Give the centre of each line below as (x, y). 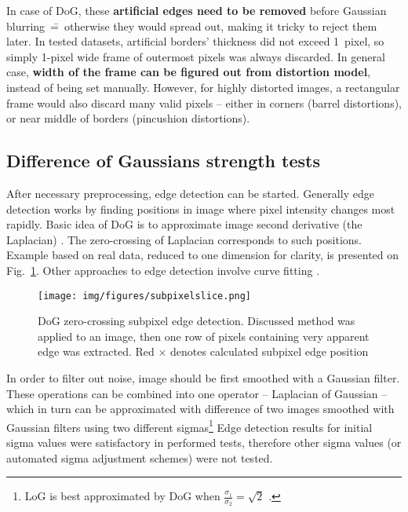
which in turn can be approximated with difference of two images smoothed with (200, 409)
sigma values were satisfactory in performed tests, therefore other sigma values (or (204, 442)
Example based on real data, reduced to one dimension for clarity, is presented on (203, 255)
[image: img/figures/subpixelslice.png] (145, 296)
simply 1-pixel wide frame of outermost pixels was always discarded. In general (196, 56)
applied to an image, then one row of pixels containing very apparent (204, 336)
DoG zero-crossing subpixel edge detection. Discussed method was (197, 321)
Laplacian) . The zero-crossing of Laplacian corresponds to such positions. (184, 239)
